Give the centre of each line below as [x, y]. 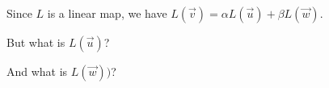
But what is [36, 42]
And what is [37, 71]
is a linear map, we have [107, 13]
